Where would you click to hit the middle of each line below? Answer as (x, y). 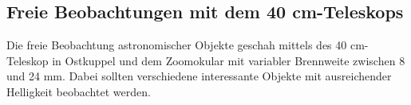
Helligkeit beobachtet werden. (79, 91)
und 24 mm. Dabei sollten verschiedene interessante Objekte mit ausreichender (199, 76)
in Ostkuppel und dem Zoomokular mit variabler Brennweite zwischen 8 (229, 60)
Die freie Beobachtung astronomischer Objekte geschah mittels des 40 (177, 45)
